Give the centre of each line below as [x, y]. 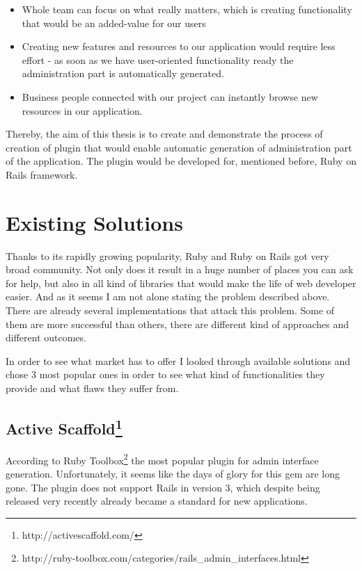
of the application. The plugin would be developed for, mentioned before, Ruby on [181, 161]
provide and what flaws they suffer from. [92, 388]
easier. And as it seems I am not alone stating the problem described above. [168, 296]
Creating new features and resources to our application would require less [179, 46]
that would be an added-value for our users [114, 23]
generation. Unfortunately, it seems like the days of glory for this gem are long [173, 474]
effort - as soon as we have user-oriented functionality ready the [158, 59]
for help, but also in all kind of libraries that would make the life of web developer [181, 283]
